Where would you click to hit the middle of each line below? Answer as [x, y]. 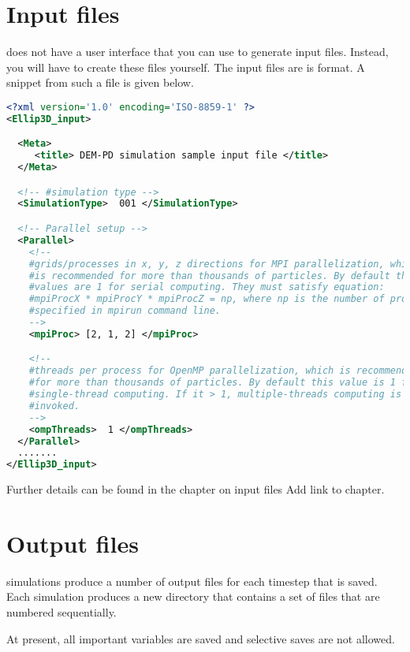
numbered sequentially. [61, 612]
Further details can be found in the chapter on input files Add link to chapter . [196, 489]
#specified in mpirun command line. [125, 311]
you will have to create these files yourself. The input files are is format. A [186, 67]
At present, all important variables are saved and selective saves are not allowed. [201, 638]
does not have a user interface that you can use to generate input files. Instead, [198, 52]
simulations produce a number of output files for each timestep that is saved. [192, 581]
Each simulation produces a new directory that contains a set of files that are [193, 596]
